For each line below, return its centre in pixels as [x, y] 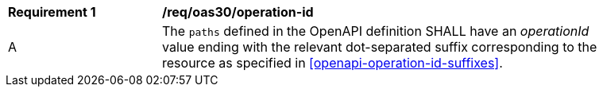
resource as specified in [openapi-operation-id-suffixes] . [332, 63]
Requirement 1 [52, 12]
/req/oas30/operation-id [238, 12]
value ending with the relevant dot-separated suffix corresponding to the [380, 47]
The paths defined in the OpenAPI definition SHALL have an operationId [376, 31]
